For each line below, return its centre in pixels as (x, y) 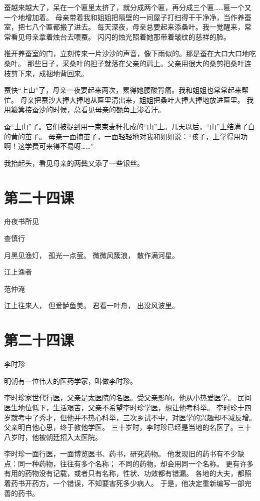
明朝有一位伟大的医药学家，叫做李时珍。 (70, 381)
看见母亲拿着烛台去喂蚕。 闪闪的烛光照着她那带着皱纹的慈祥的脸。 (120, 36)
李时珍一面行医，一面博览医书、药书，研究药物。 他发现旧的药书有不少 (121, 454)
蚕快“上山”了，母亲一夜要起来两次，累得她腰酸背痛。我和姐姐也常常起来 (123, 90)
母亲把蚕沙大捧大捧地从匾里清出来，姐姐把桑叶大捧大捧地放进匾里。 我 (137, 99)
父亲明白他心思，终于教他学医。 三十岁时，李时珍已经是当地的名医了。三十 (128, 427)
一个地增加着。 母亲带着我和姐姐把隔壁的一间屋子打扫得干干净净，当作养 (124, 17)
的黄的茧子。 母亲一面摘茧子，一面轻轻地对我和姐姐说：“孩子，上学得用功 (126, 136)
